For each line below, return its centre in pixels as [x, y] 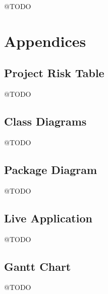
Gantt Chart [38, 266]
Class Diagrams [45, 121]
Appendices [45, 41]
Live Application [48, 218]
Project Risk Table [54, 73]
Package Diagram [51, 169]
